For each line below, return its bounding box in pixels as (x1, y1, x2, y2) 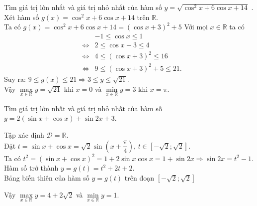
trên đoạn (124, 172, 155, 183)
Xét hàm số (4, 11, 39, 22)
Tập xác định (4, 129, 44, 140)
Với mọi (184, 21, 208, 32)
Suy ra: (4, 73, 26, 84)
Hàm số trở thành (4, 163, 59, 173)
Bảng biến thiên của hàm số (4, 172, 89, 183)
